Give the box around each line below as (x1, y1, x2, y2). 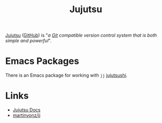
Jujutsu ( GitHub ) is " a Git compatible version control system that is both (5, 32, 157, 39)
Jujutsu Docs (12, 107, 41, 113)
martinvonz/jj (12, 112, 41, 118)
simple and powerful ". (5, 38, 52, 44)
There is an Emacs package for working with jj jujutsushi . (5, 72, 128, 78)
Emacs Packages (5, 55, 79, 67)
